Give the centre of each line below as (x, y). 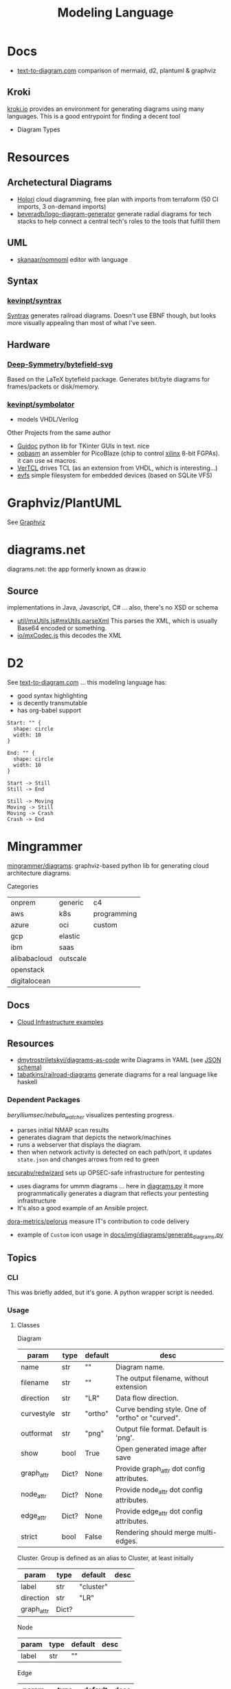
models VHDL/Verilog (48, 419)
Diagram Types (38, 129)
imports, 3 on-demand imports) (62, 206)
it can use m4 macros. (47, 461)
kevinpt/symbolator (41, 404)
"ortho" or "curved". (148, 1418)
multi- (207, 1532)
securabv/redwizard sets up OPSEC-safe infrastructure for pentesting (106, 1172)
